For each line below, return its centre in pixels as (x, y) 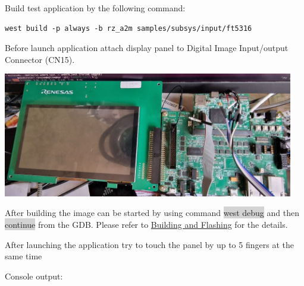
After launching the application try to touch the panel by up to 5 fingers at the (149, 244)
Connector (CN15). (40, 59)
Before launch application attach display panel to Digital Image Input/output (147, 48)
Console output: (34, 276)
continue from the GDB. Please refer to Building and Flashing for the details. (146, 224)
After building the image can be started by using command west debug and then (152, 213)
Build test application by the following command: (95, 8)
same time (23, 256)
